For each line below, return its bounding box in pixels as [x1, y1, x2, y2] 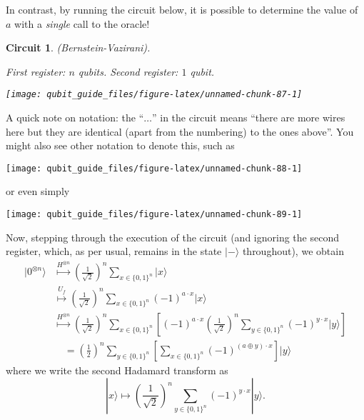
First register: [6, 64, 66, 79]
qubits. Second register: [78, 64, 178, 79]
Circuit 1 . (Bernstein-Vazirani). [6, 40, 151, 55]
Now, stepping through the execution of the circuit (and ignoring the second [6, 229, 339, 244]
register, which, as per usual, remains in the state [6, 244, 222, 259]
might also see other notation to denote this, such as [6, 138, 235, 153]
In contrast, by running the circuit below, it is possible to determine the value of [6, 2, 358, 16]
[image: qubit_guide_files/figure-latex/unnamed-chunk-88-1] [6, 163, 303, 174]
